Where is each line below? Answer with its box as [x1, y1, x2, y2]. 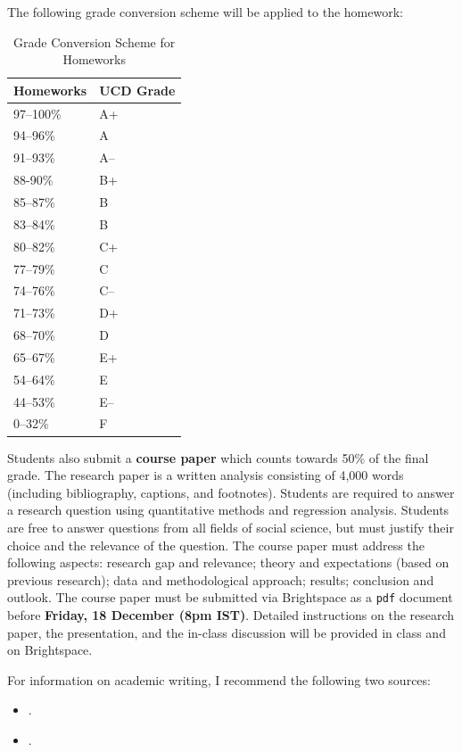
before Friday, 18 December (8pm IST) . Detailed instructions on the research [7, 605, 455, 624]
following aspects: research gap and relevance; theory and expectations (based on [7, 553, 450, 572]
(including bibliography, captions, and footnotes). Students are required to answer [7, 483, 455, 501]
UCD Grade [99, 80, 176, 99]
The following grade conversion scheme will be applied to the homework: [7, 3, 403, 21]
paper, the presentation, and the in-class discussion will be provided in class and [7, 623, 446, 641]
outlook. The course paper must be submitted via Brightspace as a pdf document [7, 588, 453, 607]
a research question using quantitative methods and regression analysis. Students [7, 500, 450, 519]
